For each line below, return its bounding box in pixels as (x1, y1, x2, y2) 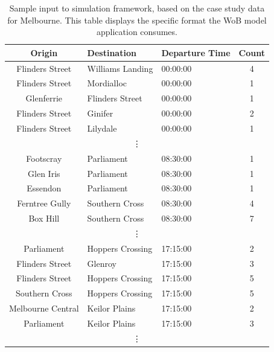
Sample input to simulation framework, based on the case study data (9, 2, 265, 14)
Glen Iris (28, 167, 60, 179)
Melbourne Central (9, 302, 79, 315)
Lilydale (87, 122, 117, 134)
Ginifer (87, 107, 113, 120)
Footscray (26, 152, 62, 164)
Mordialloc (87, 77, 127, 89)
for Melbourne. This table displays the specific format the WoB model (7, 13, 267, 26)
